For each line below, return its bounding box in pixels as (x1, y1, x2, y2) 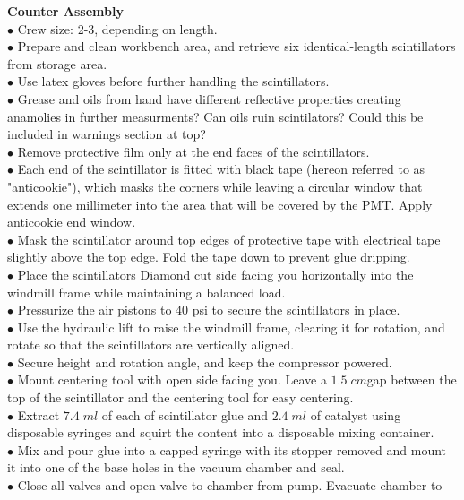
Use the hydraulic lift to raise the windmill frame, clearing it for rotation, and (17, 317, 445, 336)
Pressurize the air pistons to (17, 300, 172, 319)
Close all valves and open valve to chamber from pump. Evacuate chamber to (17, 476, 443, 495)
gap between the (366, 370, 457, 389)
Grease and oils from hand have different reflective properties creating (17, 89, 401, 108)
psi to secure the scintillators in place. (192, 300, 400, 319)
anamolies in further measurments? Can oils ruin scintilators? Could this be (7, 107, 424, 125)
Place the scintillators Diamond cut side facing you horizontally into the (17, 264, 414, 283)
